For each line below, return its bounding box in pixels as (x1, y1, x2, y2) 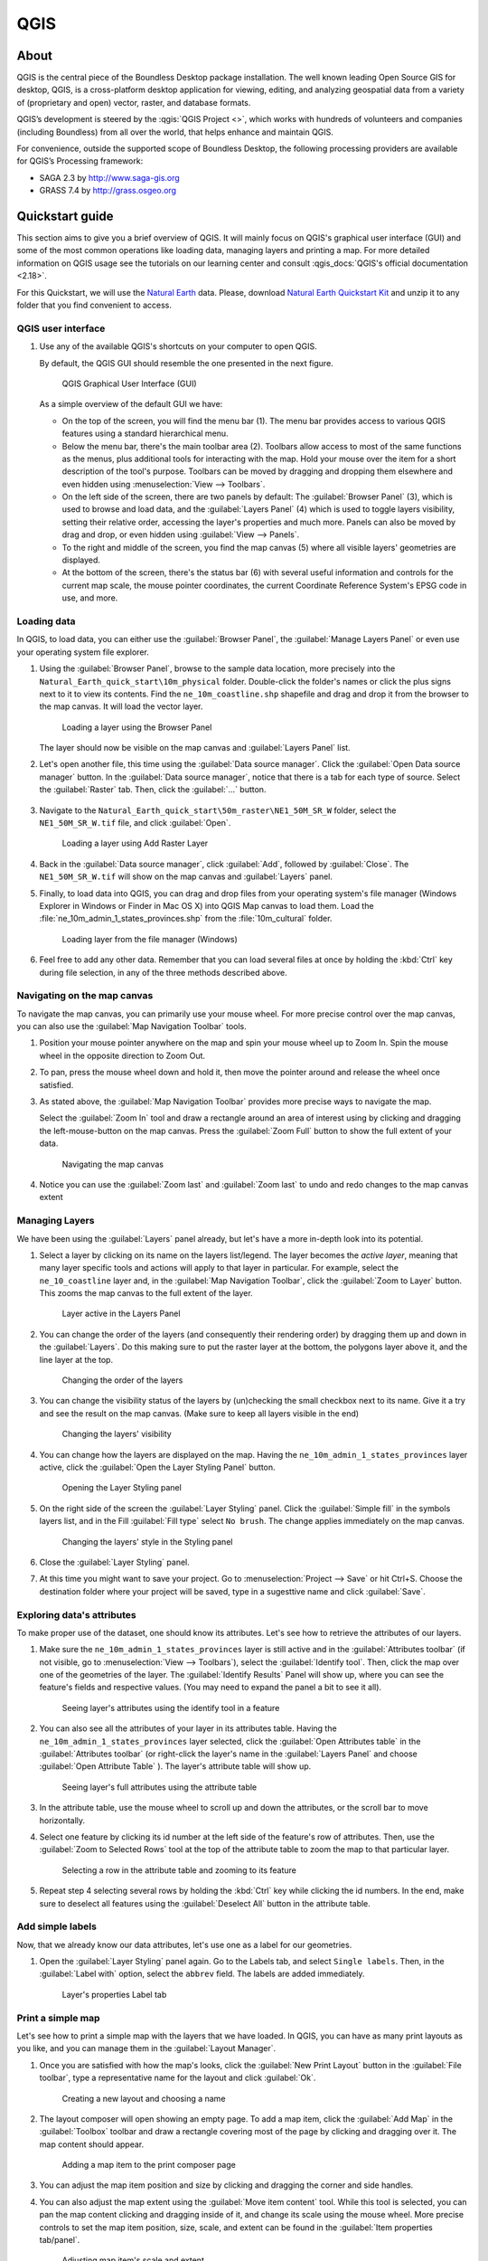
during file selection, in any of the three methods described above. (39, 967, 288, 978)
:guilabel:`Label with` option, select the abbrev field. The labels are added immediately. (39, 1968, 365, 1980)
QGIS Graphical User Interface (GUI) (61, 378, 198, 389)
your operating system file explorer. (16, 647, 149, 657)
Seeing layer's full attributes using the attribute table (61, 1782, 258, 1793)
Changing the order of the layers (61, 1375, 183, 1386)
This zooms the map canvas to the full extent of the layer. (39, 1288, 253, 1299)
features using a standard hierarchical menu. (61, 428, 230, 439)
